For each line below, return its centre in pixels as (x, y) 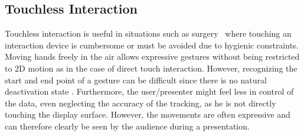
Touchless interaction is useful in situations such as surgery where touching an (148, 33)
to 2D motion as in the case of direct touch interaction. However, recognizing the (151, 68)
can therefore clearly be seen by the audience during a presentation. (127, 126)
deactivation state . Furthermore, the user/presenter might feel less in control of (149, 91)
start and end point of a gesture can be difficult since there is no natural (136, 80)
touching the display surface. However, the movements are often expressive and (148, 114)
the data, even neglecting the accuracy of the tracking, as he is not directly (140, 103)
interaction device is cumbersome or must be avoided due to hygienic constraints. (152, 45)
